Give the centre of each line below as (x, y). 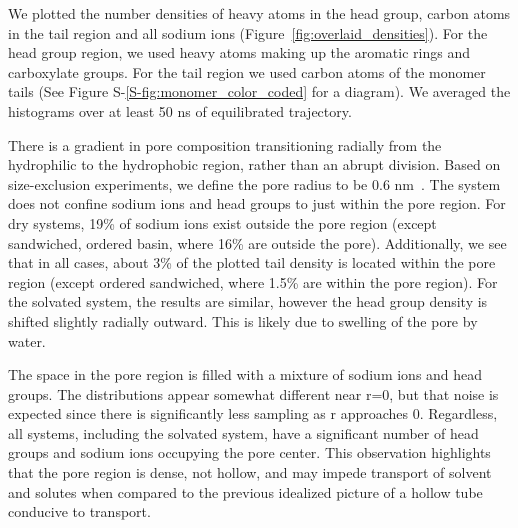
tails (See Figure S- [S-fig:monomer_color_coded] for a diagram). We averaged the (259, 91)
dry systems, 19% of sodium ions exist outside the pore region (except (222, 222)
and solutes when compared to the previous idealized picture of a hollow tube (245, 491)
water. (27, 340)
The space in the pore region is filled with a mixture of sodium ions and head (245, 374)
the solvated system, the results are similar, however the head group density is (248, 301)
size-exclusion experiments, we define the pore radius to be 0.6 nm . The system (254, 183)
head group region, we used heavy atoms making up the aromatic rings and (239, 52)
